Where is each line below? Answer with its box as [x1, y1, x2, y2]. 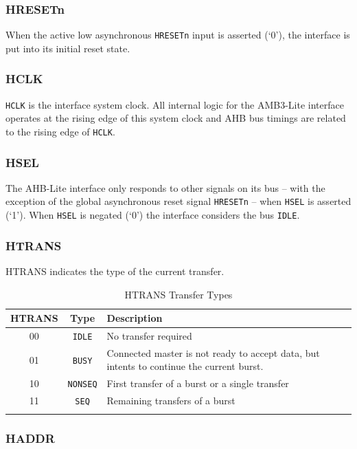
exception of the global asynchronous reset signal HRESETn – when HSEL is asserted [5, 194, 352, 208]
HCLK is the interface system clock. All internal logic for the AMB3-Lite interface [5, 97, 344, 111]
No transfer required [106, 329, 192, 342]
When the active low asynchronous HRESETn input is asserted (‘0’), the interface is [5, 28, 350, 42]
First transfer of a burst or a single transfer [106, 376, 289, 391]
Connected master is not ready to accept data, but [106, 345, 320, 360]
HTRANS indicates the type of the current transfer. [5, 263, 224, 278]
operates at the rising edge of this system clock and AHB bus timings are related [5, 111, 346, 125]
